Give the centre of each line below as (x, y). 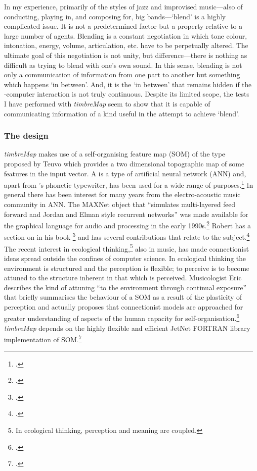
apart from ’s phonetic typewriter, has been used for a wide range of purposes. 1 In (128, 184)
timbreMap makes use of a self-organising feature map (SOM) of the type (115, 154)
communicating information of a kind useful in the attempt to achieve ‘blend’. (122, 113)
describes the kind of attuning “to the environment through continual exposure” (125, 287)
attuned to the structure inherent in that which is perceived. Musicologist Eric (123, 278)
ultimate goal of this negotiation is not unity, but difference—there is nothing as (126, 55)
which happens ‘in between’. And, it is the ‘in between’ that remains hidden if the (128, 84)
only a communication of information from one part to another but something (122, 75)
